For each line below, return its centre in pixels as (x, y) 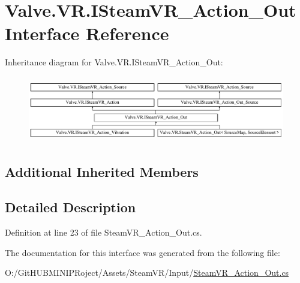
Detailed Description (70, 207)
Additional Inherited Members (102, 172)
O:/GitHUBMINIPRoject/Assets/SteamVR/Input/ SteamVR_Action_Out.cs (147, 273)
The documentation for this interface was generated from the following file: (142, 252)
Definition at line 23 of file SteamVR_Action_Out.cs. (103, 232)
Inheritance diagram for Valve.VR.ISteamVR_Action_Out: (114, 62)
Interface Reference (87, 33)
